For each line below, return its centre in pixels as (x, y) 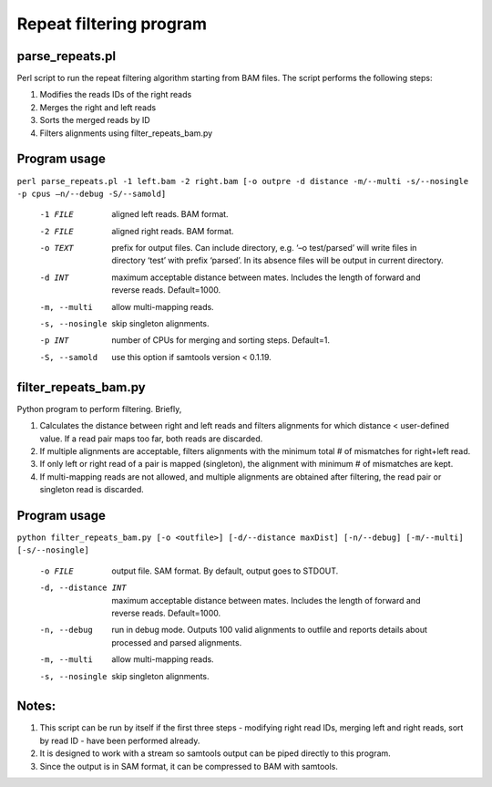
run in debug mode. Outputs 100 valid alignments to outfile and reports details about (270, 630)
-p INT (54, 341)
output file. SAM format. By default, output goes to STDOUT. (225, 571)
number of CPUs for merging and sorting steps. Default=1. (220, 340)
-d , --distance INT (83, 588)
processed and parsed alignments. (177, 642)
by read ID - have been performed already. (120, 740)
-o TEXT (57, 248)
